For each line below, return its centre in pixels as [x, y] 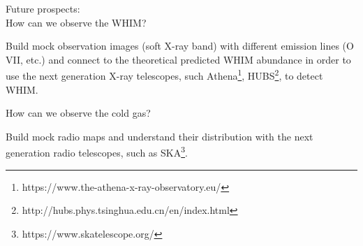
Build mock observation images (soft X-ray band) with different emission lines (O [180, 46]
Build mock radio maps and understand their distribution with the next [160, 136]
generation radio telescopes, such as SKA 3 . [97, 152]
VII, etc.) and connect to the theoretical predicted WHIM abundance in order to [178, 59]
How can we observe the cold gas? [78, 113]
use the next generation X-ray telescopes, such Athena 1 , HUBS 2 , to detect [164, 75]
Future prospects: [43, 8]
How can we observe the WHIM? [76, 22]
